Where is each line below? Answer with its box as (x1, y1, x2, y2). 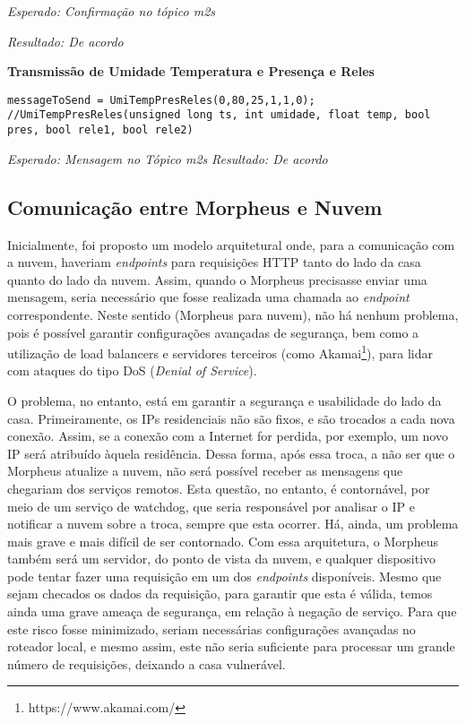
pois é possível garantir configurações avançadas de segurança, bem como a (7, 323, 419, 341)
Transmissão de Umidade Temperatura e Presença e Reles (7, 62, 375, 81)
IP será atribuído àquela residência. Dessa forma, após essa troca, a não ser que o (7, 443, 455, 462)
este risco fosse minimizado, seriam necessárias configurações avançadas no (7, 619, 416, 638)
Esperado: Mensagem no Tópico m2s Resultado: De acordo (7, 149, 328, 168)
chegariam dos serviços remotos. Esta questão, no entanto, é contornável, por (7, 478, 430, 497)
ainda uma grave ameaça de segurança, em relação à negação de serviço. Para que (7, 602, 457, 621)
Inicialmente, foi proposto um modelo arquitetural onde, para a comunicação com (7, 235, 455, 254)
